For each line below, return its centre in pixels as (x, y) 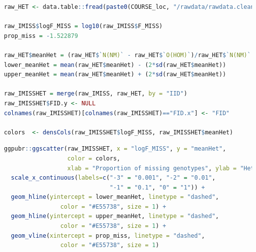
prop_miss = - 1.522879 (41, 36)
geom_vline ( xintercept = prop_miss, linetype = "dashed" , (108, 236)
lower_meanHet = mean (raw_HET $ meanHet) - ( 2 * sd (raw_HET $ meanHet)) (115, 65)
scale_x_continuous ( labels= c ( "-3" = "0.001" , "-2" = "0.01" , (113, 178)
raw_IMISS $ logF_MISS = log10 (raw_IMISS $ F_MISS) (83, 26)
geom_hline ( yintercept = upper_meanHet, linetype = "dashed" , (115, 216)
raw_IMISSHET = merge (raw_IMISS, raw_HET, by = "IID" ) (96, 94)
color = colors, (94, 158)
